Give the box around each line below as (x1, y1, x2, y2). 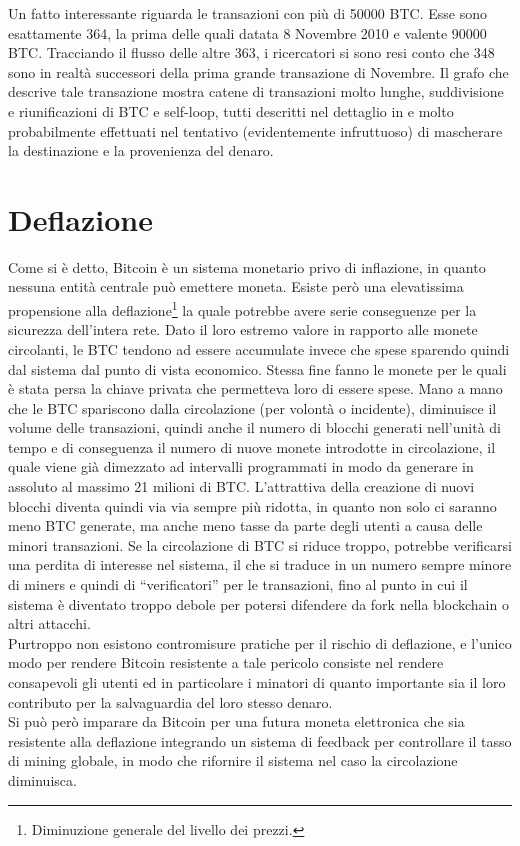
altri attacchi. (8, 613, 91, 634)
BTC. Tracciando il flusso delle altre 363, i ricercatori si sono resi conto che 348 (8, 42, 495, 63)
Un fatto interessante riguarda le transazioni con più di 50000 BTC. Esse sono (8, 3, 487, 23)
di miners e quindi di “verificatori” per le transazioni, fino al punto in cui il (8, 574, 468, 595)
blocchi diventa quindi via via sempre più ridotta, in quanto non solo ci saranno (8, 495, 497, 516)
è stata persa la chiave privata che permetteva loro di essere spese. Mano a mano (8, 378, 503, 399)
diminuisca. (8, 769, 77, 790)
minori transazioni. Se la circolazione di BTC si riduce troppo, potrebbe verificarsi (8, 534, 512, 555)
